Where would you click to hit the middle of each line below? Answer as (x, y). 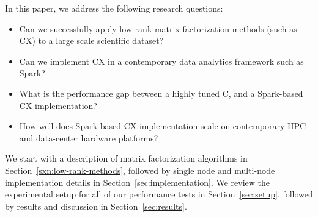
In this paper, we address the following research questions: (114, 8)
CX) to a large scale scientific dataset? (91, 41)
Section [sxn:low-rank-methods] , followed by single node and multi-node (140, 170)
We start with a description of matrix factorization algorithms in (126, 158)
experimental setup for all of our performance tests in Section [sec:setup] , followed (159, 194)
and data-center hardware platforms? (89, 137)
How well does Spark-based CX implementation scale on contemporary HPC (163, 126)
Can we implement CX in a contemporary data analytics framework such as (161, 61)
